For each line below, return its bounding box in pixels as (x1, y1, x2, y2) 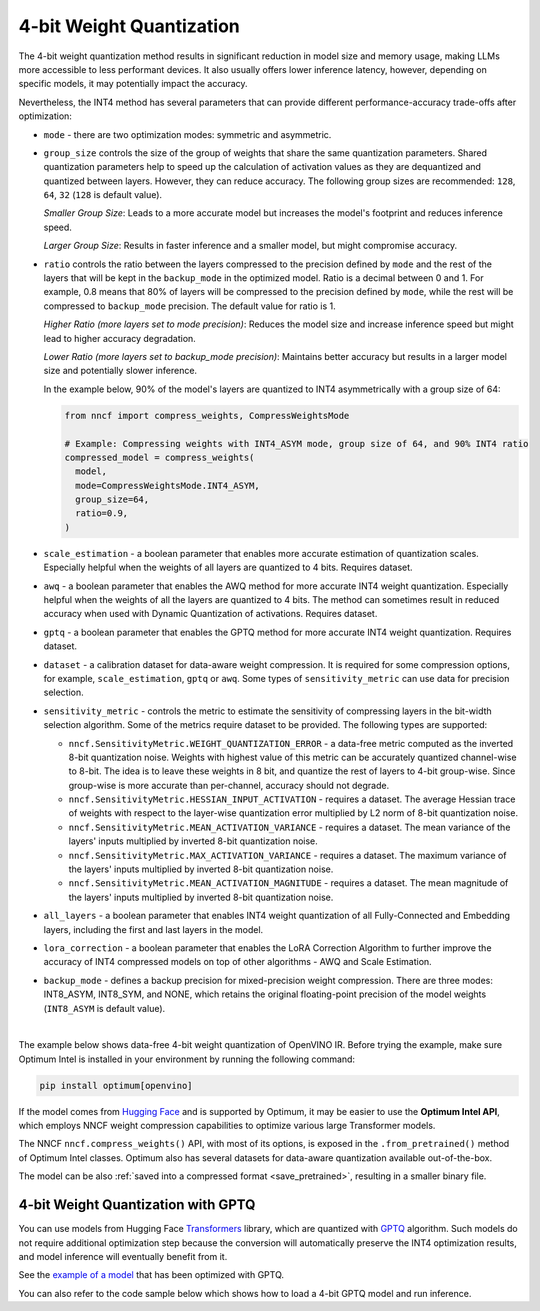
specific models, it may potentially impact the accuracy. (18, 78, 249, 90)
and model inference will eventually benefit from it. (18, 1250, 228, 1262)
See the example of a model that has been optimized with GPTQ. (18, 1269, 285, 1281)
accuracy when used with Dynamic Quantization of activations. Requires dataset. (43, 608, 378, 620)
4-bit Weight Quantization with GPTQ (18, 1196, 256, 1214)
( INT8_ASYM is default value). (43, 1002, 166, 1014)
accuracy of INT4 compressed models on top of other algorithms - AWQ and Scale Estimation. (43, 956, 432, 968)
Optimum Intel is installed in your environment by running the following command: (18, 1053, 355, 1065)
